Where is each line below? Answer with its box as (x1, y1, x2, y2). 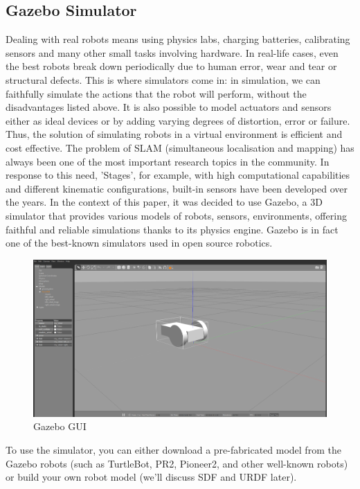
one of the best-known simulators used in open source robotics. (6, 235, 273, 250)
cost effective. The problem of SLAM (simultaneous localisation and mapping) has (6, 140, 354, 154)
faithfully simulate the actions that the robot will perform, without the (6, 86, 307, 100)
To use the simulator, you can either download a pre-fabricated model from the (6, 443, 341, 457)
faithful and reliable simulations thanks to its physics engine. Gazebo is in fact (6, 222, 339, 236)
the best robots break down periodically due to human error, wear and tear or (6, 59, 337, 73)
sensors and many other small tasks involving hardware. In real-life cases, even (6, 45, 339, 60)
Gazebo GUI (33, 419, 87, 434)
